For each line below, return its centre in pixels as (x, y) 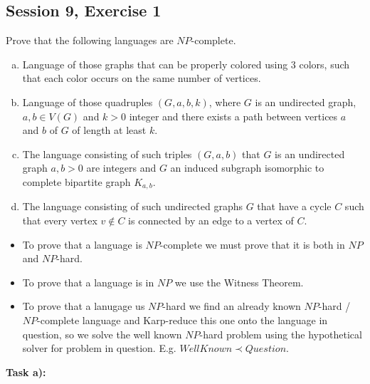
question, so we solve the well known (102, 334)
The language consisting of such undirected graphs (132, 206)
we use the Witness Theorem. (239, 282)
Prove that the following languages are (90, 40)
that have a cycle (294, 206)
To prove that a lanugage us (84, 306)
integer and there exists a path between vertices (233, 116)
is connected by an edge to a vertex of (211, 220)
